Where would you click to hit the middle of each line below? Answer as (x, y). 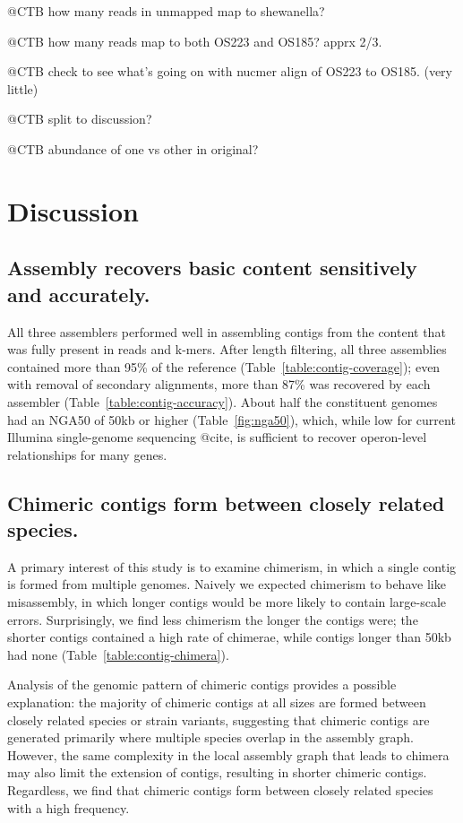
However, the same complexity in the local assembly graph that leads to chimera (228, 754)
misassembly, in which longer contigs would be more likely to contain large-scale (227, 602)
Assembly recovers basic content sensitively (212, 268)
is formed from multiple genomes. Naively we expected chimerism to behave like (227, 584)
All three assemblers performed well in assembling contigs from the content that (227, 331)
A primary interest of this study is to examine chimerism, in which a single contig (232, 566)
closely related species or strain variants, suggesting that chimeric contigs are (219, 719)
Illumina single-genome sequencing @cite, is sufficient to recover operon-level (217, 437)
